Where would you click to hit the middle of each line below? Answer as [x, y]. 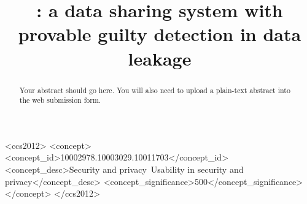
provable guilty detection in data [160, 34]
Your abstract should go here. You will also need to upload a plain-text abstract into [155, 90]
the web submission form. [60, 100]
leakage [160, 58]
